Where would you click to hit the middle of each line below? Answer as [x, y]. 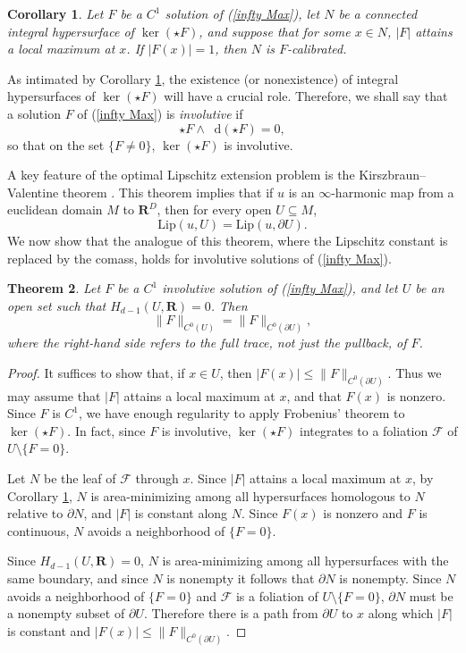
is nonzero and [363, 513]
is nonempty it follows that [241, 578]
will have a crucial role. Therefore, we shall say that [306, 96]
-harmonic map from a [393, 192]
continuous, [38, 530]
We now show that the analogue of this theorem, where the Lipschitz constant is [228, 240]
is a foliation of [277, 595]
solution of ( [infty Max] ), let [242, 13]
